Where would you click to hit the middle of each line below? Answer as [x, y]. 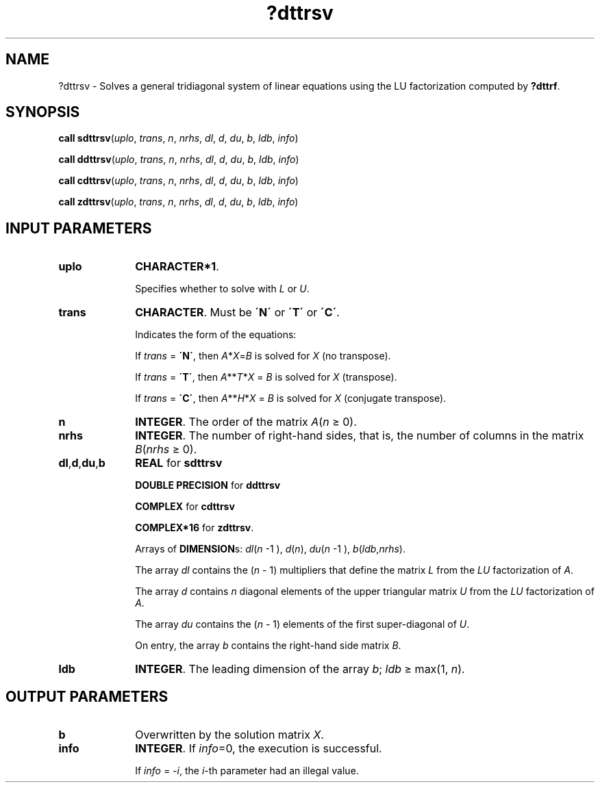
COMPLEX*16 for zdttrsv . [195, 528]
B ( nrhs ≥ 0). [166, 449]
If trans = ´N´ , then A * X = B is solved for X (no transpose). [263, 356]
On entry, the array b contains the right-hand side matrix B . [268, 646]
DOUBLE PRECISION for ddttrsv [208, 485]
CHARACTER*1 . [177, 267]
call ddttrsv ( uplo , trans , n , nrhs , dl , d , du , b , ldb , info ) [179, 160]
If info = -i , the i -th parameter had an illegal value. [247, 771]
